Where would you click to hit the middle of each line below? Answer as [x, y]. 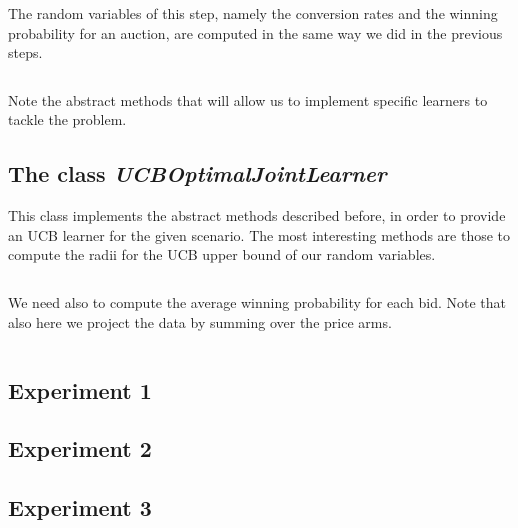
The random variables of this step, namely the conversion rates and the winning [253, 13]
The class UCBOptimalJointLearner [197, 173]
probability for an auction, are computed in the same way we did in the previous [255, 32]
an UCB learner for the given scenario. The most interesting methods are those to [259, 234]
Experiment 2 [80, 448]
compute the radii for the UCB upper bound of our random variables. [222, 254]
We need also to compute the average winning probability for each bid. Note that [257, 301]
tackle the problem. [67, 119]
